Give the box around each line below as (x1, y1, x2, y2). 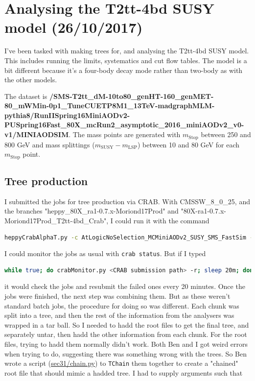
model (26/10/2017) (4, 17, 143, 37)
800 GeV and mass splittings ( (4, 139, 95, 149)
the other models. (4, 74, 57, 85)
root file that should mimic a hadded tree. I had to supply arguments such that (4, 367, 243, 378)
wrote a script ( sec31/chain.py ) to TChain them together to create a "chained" (4, 358, 238, 368)
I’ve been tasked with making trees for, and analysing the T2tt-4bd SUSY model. (4, 46, 249, 56)
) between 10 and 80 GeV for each (137, 139, 240, 149)
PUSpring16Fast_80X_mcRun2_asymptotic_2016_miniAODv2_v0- (4, 119, 244, 130)
